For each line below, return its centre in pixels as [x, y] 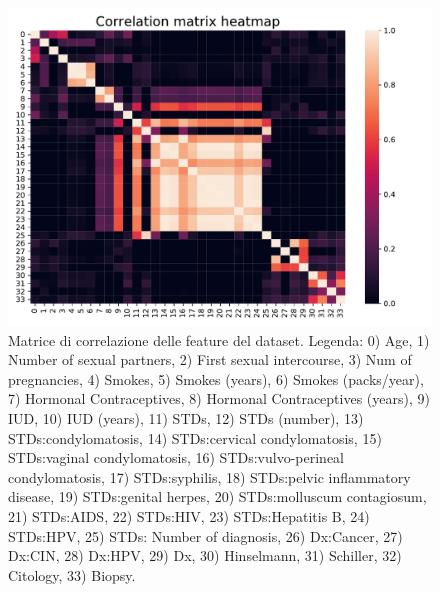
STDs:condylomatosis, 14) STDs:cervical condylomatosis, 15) [195, 437]
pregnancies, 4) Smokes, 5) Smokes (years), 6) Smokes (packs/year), [216, 378]
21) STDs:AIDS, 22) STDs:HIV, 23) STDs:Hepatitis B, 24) [189, 515]
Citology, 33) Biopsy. [72, 574]
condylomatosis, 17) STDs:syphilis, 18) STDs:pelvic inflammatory [209, 476]
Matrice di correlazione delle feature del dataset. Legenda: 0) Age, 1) [219, 339]
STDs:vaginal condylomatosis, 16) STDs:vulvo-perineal [176, 457]
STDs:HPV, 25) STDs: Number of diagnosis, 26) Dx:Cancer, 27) [205, 535]
